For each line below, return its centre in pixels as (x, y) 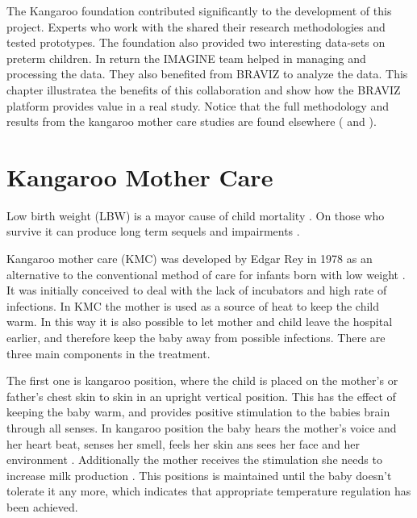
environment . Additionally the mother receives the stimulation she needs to (194, 460)
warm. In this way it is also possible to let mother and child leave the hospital (200, 322)
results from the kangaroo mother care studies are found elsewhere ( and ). (192, 121)
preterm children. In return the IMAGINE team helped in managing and (186, 58)
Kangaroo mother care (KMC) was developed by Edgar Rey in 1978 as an (190, 259)
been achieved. (42, 506)
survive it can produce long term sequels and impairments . (153, 231)
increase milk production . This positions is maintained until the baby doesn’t (199, 475)
